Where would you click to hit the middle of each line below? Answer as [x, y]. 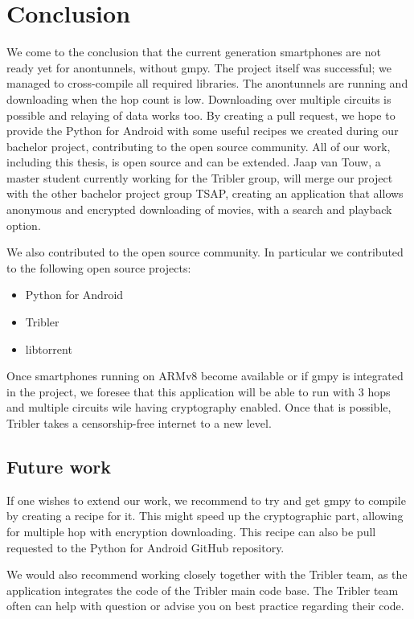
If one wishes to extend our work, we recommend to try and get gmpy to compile [206, 500]
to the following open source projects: [99, 267]
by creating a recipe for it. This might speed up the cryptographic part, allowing [205, 516]
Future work [59, 466]
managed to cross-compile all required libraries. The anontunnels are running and [207, 83]
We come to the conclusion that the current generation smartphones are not [194, 52]
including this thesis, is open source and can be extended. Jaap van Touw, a [194, 162]
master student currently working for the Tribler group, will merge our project [200, 177]
